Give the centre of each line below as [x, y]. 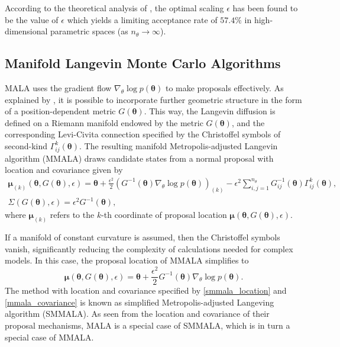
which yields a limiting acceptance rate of [142, 19]
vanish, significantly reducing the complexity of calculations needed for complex [149, 248]
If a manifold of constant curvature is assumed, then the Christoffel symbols [143, 237]
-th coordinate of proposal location [164, 215]
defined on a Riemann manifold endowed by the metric [104, 122]
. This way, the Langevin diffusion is [210, 111]
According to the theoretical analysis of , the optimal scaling [114, 8]
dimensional [26, 31]
